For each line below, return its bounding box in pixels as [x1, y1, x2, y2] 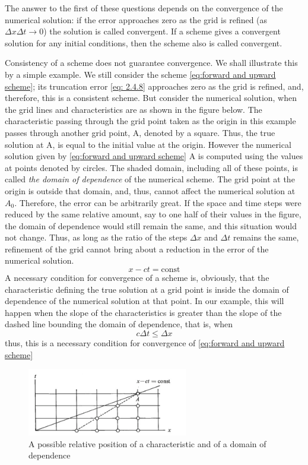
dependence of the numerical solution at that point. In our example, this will [5, 295, 284, 307]
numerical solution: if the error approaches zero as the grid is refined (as [5, 13, 268, 26]
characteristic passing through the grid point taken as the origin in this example [5, 115, 296, 127]
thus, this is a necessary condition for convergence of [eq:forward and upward [5, 337, 285, 349]
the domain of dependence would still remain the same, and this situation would [5, 219, 297, 232]
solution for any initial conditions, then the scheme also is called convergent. [5, 36, 282, 49]
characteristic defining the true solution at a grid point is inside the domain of [5, 283, 289, 295]
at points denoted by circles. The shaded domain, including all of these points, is [5, 161, 299, 173]
